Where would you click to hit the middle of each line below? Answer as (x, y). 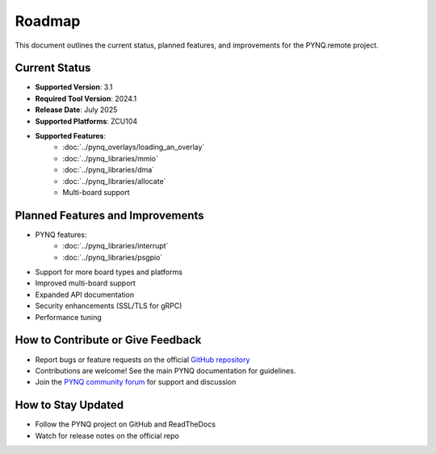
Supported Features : (71, 136)
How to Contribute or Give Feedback (108, 340)
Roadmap (48, 21)
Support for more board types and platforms (109, 272)
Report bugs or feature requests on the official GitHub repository (143, 360)
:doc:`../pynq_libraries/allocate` (114, 181)
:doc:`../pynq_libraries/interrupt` (115, 246)
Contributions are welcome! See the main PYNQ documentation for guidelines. (166, 370)
